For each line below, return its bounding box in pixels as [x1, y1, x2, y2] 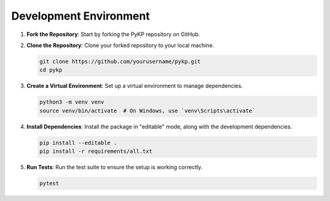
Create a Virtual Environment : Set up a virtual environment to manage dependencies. [26, 82, 243, 90]
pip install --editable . [39, 139, 117, 146]
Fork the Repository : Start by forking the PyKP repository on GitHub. [26, 31, 200, 38]
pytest [39, 180, 59, 186]
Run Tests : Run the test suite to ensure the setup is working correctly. [26, 164, 203, 171]
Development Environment [11, 9, 150, 23]
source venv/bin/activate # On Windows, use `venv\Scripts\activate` [39, 107, 256, 114]
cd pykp [39, 67, 62, 73]
